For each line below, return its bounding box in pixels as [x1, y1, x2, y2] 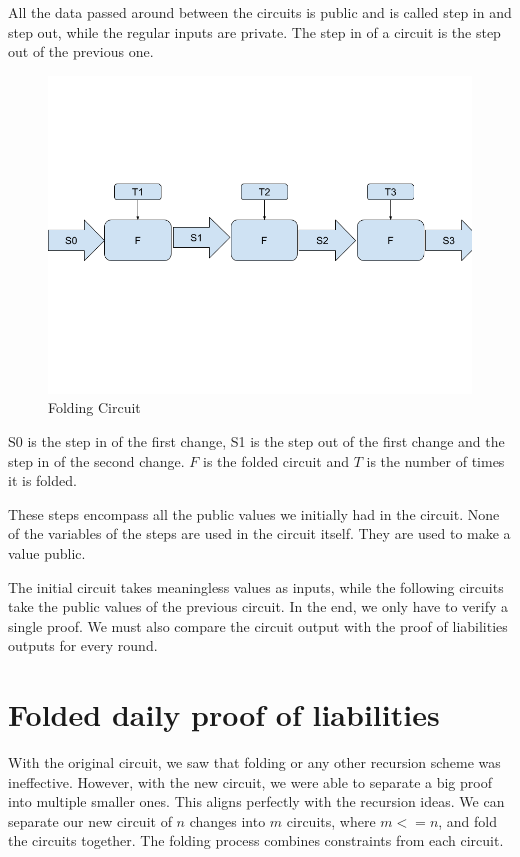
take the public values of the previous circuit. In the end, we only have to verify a [8, 596, 508, 617]
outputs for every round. [8, 635, 158, 656]
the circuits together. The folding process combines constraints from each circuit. [8, 830, 504, 851]
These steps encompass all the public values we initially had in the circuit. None [8, 503, 500, 524]
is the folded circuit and [203, 450, 350, 471]
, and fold [438, 810, 498, 831]
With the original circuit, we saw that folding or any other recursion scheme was [8, 752, 501, 773]
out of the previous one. [8, 41, 154, 62]
